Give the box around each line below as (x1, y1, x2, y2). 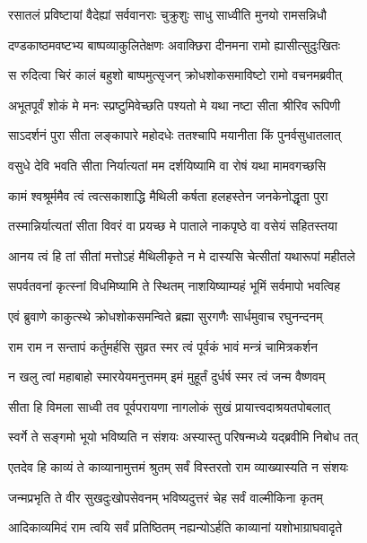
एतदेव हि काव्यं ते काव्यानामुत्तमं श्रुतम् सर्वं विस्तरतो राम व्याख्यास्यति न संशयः (8, 457, 349, 476)
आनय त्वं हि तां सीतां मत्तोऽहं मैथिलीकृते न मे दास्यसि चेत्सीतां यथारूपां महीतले (8, 246, 355, 265)
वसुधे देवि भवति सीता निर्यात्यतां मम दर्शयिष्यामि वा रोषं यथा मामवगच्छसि (8, 155, 327, 174)
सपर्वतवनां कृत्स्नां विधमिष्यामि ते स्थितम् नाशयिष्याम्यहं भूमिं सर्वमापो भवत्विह (8, 276, 340, 295)
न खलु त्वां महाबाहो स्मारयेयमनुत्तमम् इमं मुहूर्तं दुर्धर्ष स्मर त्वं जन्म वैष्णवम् (8, 367, 326, 386)
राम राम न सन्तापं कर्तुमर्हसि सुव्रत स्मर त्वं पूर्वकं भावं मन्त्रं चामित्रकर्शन (8, 337, 318, 355)
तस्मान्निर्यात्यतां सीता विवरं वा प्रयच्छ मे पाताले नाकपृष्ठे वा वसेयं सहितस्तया (8, 216, 337, 235)
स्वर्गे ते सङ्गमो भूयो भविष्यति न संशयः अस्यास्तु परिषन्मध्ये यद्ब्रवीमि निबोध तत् (8, 427, 358, 446)
